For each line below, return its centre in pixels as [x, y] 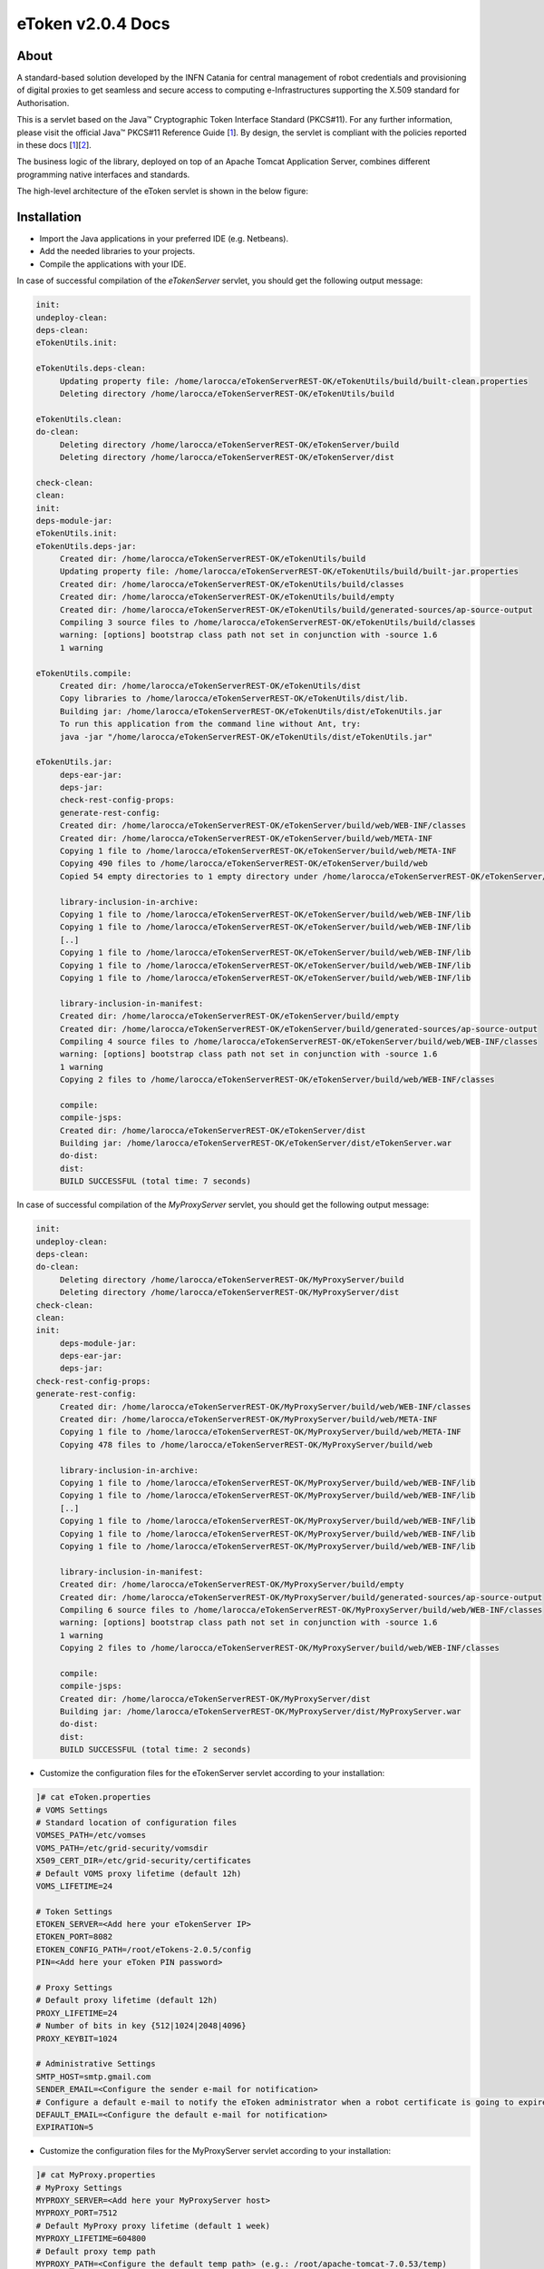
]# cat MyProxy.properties [96, 2175]
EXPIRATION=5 [65, 2127]
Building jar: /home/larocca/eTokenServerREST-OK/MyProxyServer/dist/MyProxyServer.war [260, 1712]
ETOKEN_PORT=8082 [74, 1937]
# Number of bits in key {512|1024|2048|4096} [141, 2026]
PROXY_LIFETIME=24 [77, 2013]
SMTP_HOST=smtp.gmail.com [93, 2077]
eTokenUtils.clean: [79, 419]
